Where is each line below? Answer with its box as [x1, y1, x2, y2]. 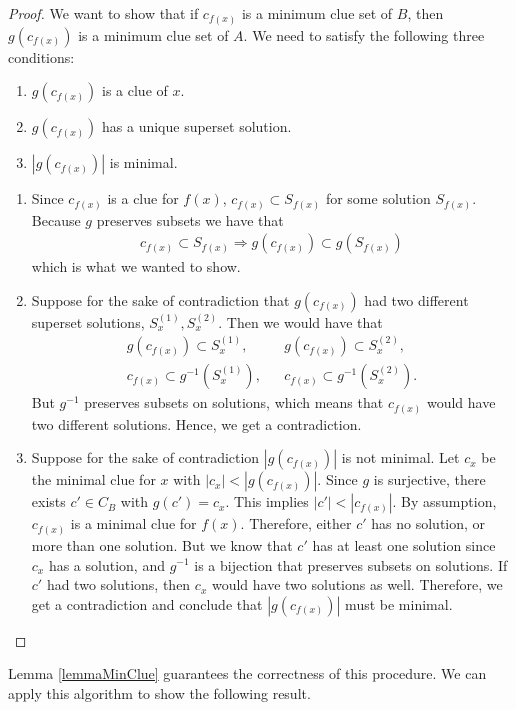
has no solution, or [371, 513, 486, 534]
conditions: [8, 46, 75, 67]
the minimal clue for [31, 469, 156, 490]
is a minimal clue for [70, 513, 197, 534]
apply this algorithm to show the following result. [8, 682, 311, 703]
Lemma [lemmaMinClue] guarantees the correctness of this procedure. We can [8, 663, 487, 684]
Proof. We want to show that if [8, 3, 199, 23]
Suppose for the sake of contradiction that [31, 289, 290, 310]
